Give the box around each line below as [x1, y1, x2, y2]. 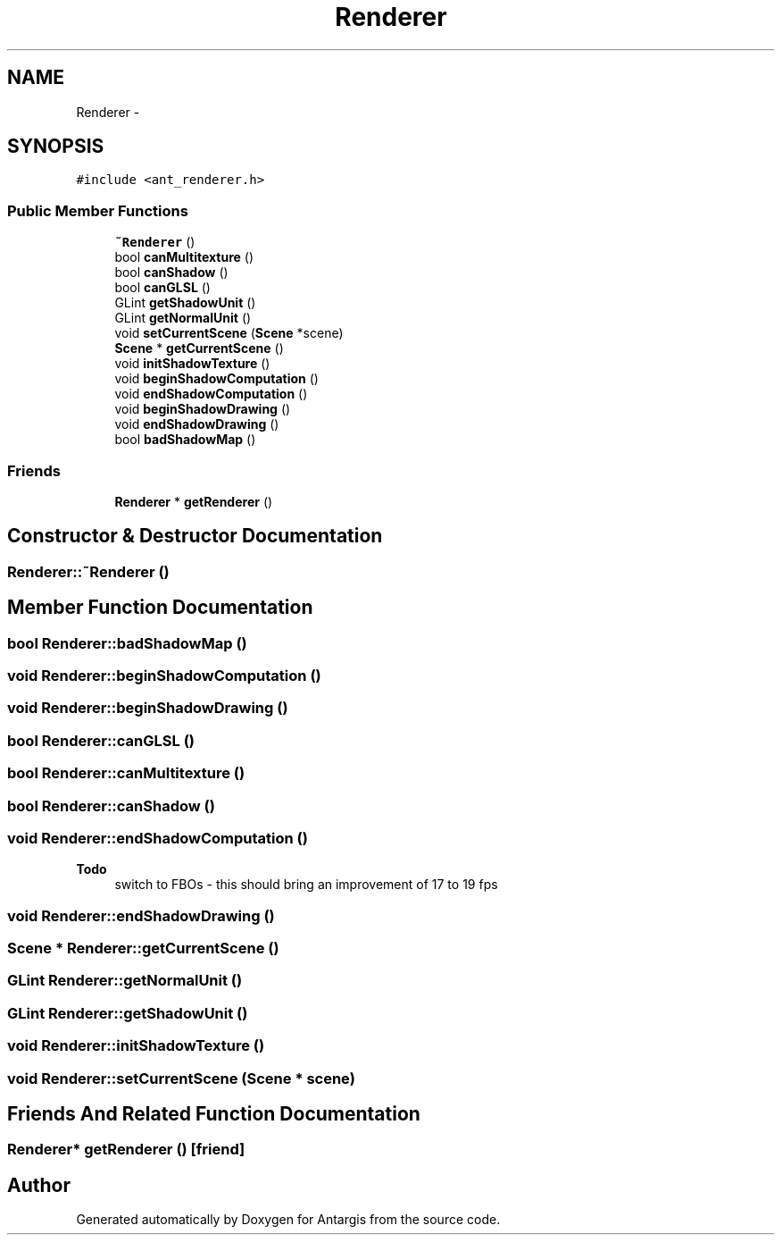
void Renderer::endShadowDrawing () [7, 906, 275, 925]
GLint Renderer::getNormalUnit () [7, 971, 243, 990]
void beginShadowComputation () [114, 371, 319, 387]
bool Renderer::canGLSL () [7, 731, 195, 750]
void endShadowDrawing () [114, 416, 279, 432]
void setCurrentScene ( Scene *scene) [114, 325, 344, 341]
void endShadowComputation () [114, 386, 308, 402]
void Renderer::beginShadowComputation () [7, 667, 321, 684]
